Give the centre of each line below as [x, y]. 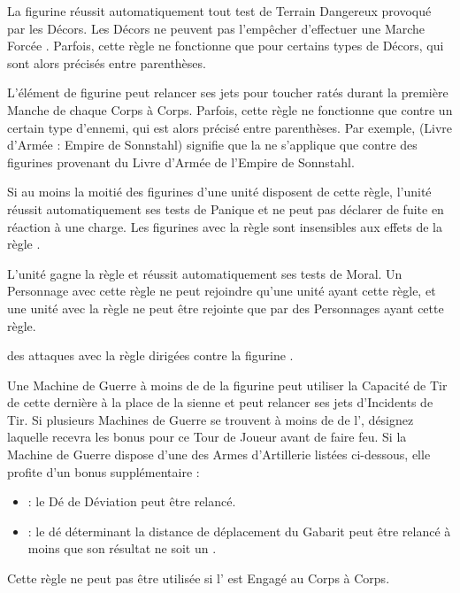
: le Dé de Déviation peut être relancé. [132, 501]
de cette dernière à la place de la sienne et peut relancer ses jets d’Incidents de [220, 402]
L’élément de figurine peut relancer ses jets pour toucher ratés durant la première [228, 92]
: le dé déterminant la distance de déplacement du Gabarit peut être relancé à [239, 531]
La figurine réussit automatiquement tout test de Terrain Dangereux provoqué [219, 11]
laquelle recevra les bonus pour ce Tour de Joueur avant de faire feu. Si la [207, 437]
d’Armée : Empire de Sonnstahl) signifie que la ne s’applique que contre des [212, 145]
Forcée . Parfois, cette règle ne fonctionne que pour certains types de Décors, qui [226, 46]
